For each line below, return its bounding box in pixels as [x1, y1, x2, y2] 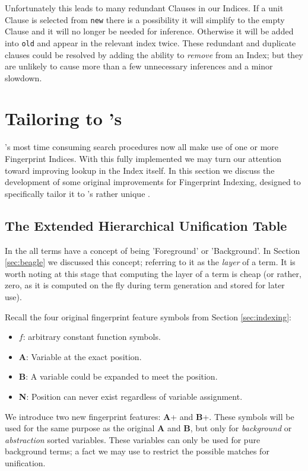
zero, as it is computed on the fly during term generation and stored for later [5, 279, 285, 291]
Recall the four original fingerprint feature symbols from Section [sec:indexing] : [5, 310, 291, 323]
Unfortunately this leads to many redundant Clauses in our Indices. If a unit [5, 2, 284, 14]
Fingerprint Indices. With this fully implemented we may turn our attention [5, 152, 282, 164]
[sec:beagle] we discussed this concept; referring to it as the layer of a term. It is [5, 256, 296, 268]
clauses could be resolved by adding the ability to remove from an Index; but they [5, 48, 303, 61]
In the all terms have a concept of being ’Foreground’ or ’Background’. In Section [5, 244, 300, 256]
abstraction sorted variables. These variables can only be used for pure [5, 433, 261, 445]
